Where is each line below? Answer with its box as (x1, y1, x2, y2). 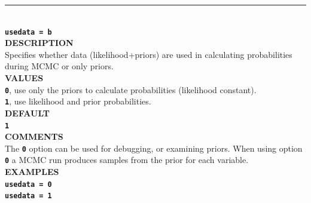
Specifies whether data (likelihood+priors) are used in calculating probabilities (5, 48, 292, 60)
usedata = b (5, 27, 52, 36)
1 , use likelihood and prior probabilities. (5, 95, 151, 107)
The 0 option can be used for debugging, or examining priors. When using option (5, 142, 303, 154)
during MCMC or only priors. (5, 60, 114, 72)
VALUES (5, 72, 44, 84)
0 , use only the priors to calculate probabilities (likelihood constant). (5, 83, 257, 96)
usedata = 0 (5, 180, 52, 189)
